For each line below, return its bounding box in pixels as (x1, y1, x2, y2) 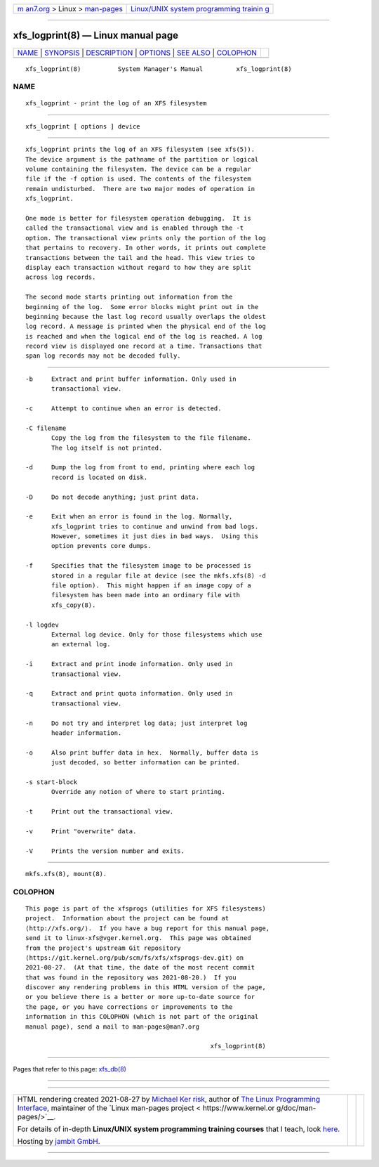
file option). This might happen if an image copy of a (51, 582, 252, 589)
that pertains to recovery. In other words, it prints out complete (25, 244, 266, 252)
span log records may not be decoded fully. (25, 352, 182, 360)
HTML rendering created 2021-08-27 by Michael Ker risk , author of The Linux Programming (17, 1095, 321, 1104)
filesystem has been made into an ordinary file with (51, 591, 240, 599)
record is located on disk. (51, 473, 148, 481)
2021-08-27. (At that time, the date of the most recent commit (25, 963, 255, 972)
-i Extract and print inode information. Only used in (25, 660, 233, 668)
